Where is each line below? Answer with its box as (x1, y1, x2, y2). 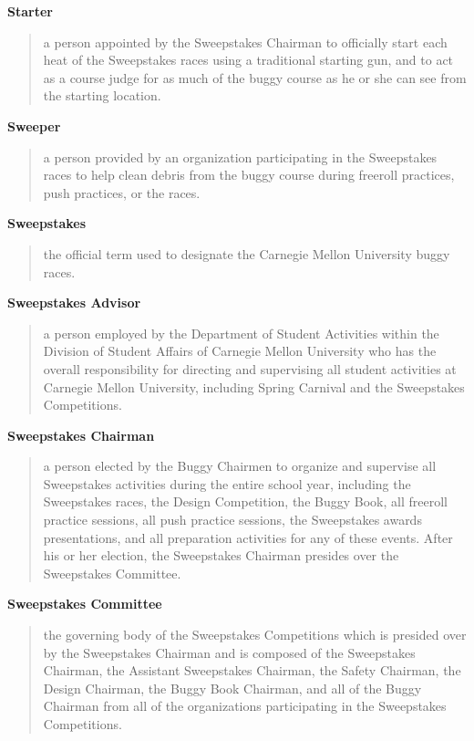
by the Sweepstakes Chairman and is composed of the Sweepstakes (43, 642, 416, 662)
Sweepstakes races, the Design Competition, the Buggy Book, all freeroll (43, 492, 448, 511)
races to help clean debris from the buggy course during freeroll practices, (43, 165, 455, 184)
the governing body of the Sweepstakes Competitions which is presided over (43, 625, 467, 644)
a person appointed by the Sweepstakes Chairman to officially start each (43, 32, 448, 51)
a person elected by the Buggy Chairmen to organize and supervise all (43, 456, 437, 475)
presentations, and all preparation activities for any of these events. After (43, 527, 453, 547)
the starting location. (43, 86, 161, 105)
